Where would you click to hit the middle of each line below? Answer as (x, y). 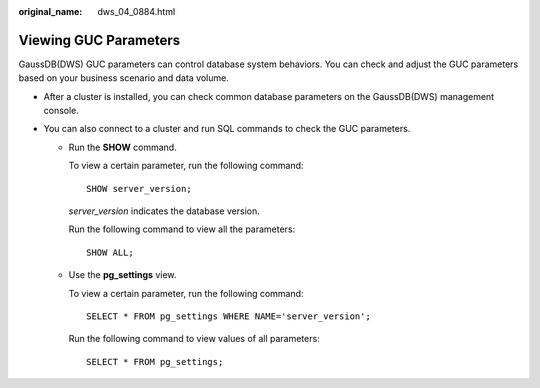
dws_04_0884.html (136, 11)
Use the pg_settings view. (122, 275)
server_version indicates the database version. (164, 211)
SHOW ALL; (110, 252)
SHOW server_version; (139, 188)
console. (61, 111)
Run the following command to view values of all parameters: (194, 339)
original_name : (50, 11)
